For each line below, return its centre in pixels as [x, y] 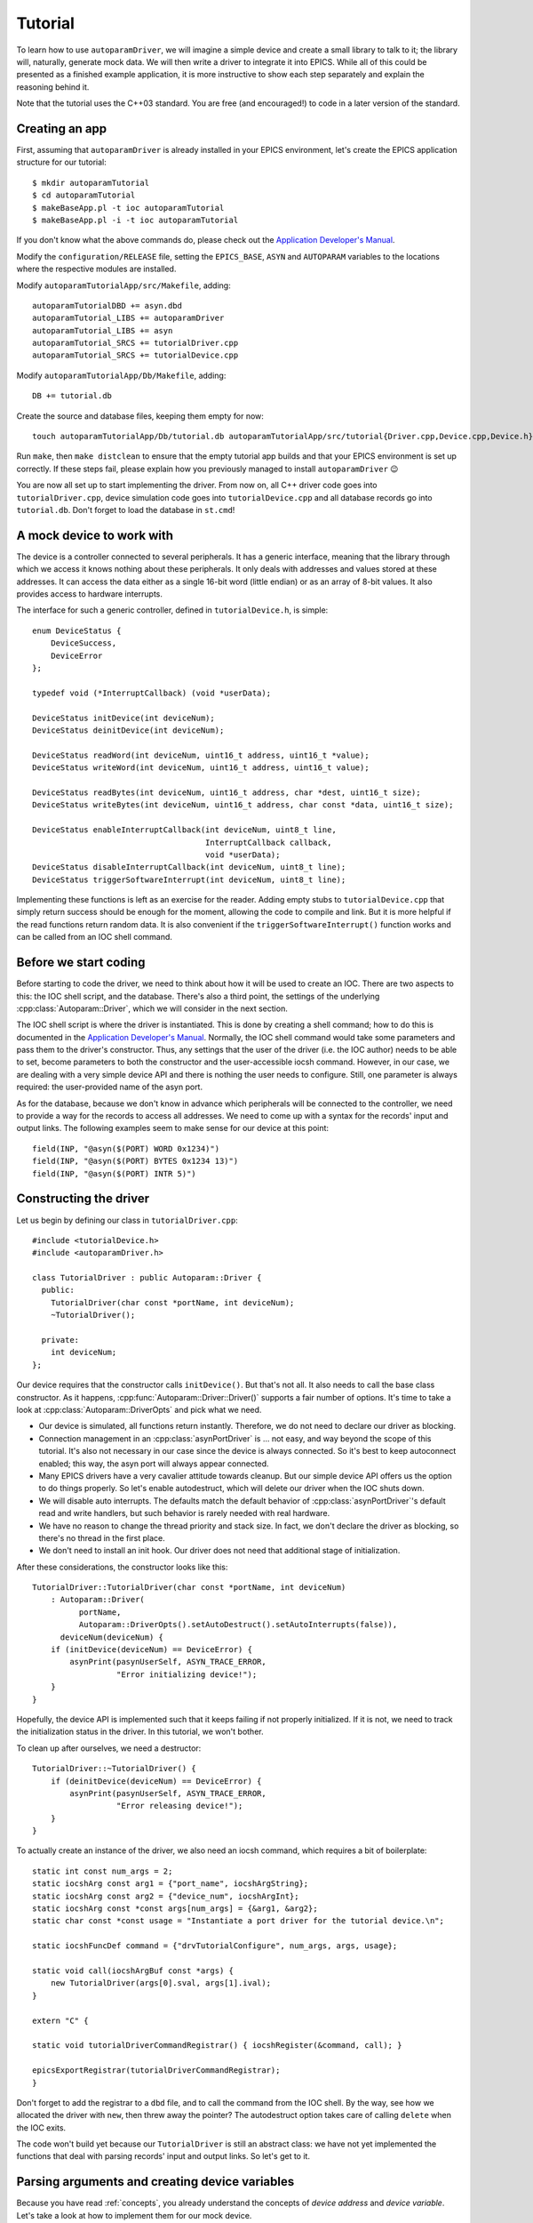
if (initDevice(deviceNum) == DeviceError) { [151, 1650]
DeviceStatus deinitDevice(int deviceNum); [128, 730]
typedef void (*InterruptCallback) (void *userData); [151, 693]
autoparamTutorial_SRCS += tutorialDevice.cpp [135, 355]
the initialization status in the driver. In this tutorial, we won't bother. [140, 1732]
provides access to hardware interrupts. [90, 594]
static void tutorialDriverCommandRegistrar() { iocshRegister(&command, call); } [217, 2046]
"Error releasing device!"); [179, 1806]
